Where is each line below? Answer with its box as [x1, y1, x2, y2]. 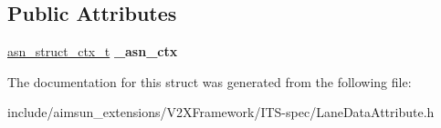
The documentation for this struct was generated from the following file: [7, 72, 412, 91]
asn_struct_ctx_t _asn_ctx [7, 42, 178, 61]
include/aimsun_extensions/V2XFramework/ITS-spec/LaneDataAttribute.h [7, 103, 435, 122]
